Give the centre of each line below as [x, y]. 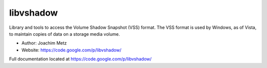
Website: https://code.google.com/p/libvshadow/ [71, 50]
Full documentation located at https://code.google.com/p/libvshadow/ [80, 59]
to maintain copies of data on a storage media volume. [65, 34]
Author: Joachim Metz [44, 43]
